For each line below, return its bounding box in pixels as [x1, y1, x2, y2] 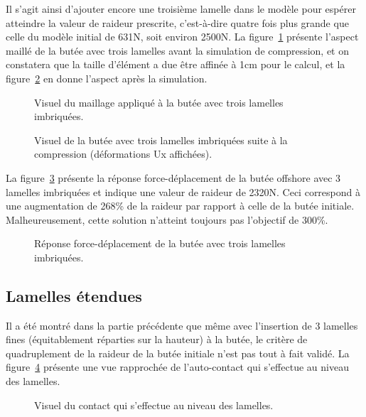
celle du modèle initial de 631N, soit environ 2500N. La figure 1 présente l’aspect [6, 29, 359, 44]
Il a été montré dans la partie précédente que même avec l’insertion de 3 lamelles [6, 318, 358, 332]
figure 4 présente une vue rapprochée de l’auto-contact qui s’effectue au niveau [6, 359, 349, 374]
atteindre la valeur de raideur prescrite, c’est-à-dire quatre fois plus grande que [6, 15, 349, 30]
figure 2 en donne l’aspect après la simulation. [6, 70, 208, 85]
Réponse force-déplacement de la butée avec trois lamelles [34, 236, 286, 251]
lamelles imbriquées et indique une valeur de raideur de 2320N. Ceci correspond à [6, 184, 360, 199]
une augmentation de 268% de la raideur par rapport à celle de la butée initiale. [6, 198, 355, 213]
